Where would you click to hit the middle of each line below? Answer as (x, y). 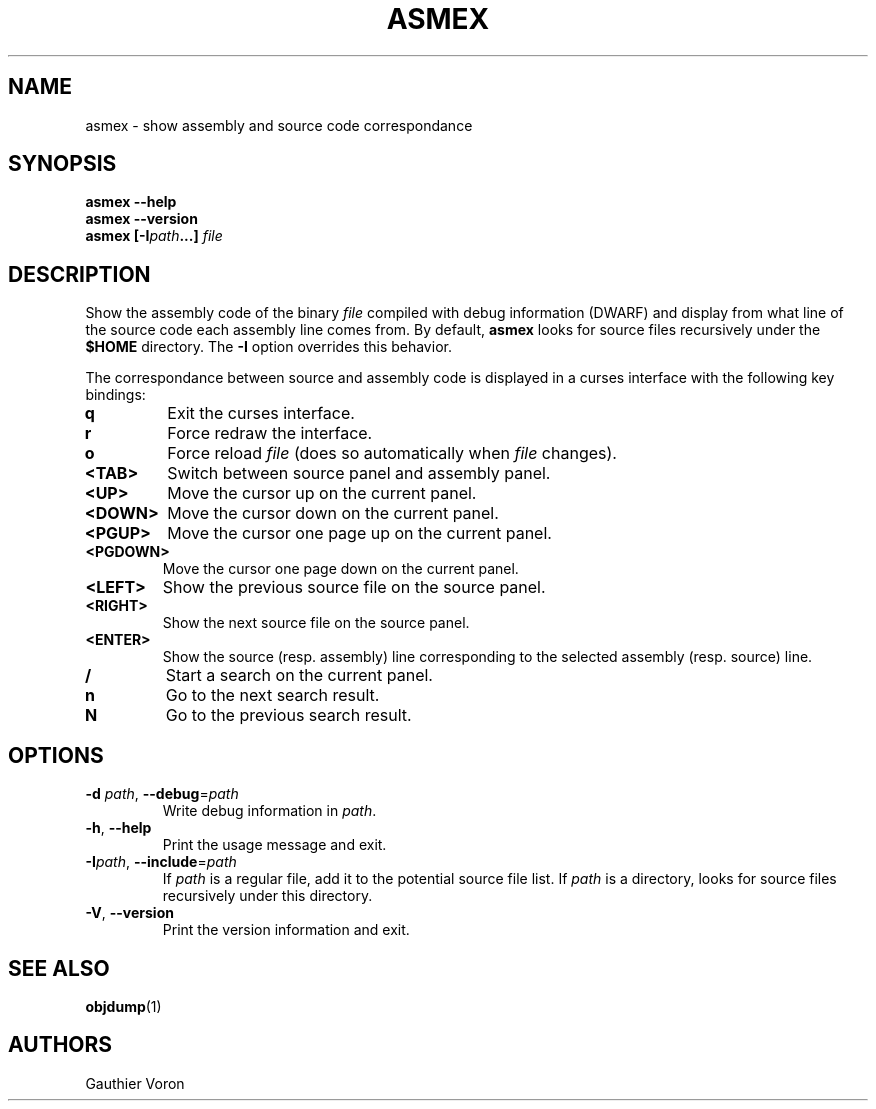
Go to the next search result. (272, 695)
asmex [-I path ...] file (154, 236)
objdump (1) (123, 1006)
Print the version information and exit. (286, 930)
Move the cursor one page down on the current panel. (340, 569)
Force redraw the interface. (270, 433)
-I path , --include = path (161, 862)
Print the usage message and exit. (274, 845)
